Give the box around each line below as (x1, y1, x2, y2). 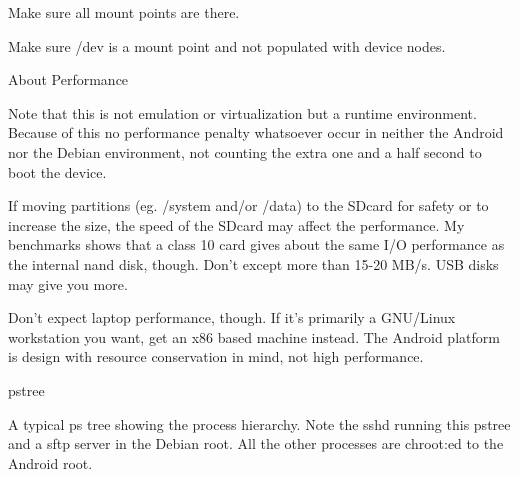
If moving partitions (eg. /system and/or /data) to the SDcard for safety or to (8, 195, 489, 216)
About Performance (8, 69, 129, 90)
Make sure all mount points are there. (8, 2, 240, 22)
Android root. (8, 452, 93, 473)
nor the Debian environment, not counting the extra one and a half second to (8, 141, 482, 162)
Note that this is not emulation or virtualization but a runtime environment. (8, 102, 477, 123)
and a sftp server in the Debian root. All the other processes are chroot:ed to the (8, 433, 504, 454)
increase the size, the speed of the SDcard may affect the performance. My (8, 214, 465, 235)
